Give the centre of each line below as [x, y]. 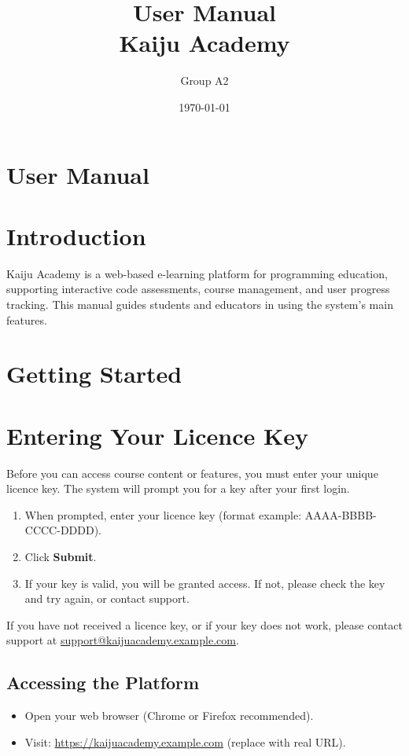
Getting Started [94, 374]
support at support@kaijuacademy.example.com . [123, 640]
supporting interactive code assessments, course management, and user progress [198, 289]
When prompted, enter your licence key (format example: [163, 514]
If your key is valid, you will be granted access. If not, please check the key [205, 583]
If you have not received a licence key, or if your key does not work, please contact [204, 624]
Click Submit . [61, 557]
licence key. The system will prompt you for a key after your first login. [178, 488]
